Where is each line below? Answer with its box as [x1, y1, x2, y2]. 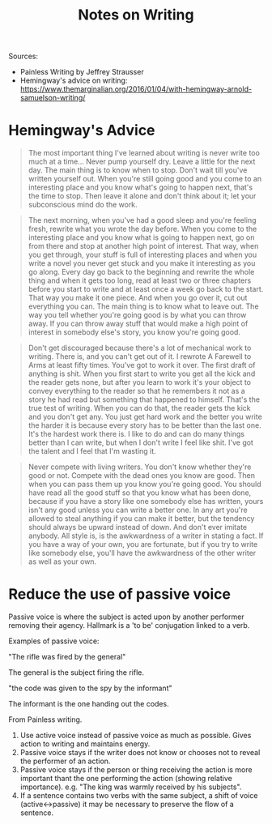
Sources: [8, 51, 39, 62]
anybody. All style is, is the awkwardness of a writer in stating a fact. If [28, 531, 264, 540]
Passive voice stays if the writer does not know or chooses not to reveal [19, 748, 261, 758]
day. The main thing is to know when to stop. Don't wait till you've [28, 165, 248, 175]
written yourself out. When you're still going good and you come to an [28, 174, 261, 184]
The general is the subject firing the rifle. [8, 668, 144, 677]
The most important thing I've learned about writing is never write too [28, 148, 261, 158]
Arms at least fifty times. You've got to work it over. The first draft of [28, 361, 256, 370]
